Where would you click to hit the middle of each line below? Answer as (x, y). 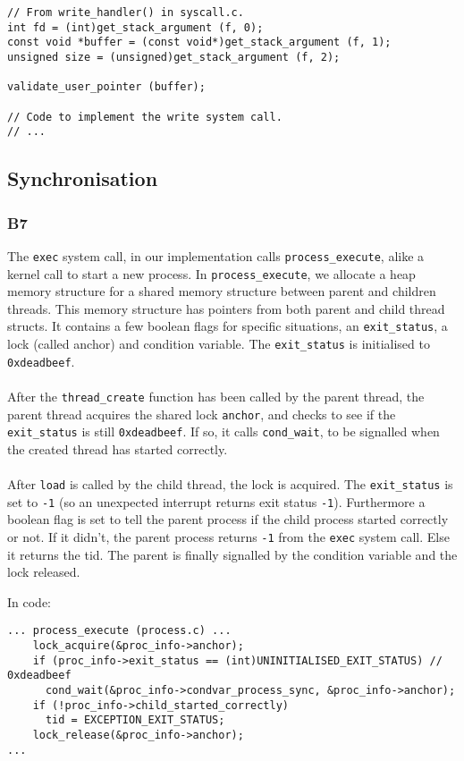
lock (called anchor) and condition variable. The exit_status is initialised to (219, 344)
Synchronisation (83, 178)
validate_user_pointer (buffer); (106, 87)
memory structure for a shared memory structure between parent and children (222, 291)
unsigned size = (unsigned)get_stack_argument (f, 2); (174, 57)
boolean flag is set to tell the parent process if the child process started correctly (228, 519)
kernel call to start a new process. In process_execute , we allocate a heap (211, 273)
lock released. (44, 572)
